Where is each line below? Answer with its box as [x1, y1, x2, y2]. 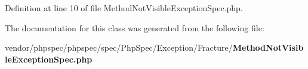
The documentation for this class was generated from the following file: [5, 21, 264, 34]
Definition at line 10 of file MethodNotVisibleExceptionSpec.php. [5, 2, 243, 14]
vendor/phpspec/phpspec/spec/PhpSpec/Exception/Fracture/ [5, 41, 233, 54]
